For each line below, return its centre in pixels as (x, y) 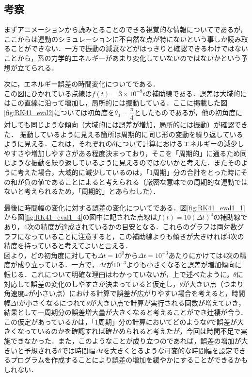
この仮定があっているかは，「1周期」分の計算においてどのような (105, 321)
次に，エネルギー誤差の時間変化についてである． (82, 84)
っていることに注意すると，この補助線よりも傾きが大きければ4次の (137, 236)
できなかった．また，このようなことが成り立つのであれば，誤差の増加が (126, 341)
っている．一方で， (68, 265)
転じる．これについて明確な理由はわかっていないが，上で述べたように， (119, 274)
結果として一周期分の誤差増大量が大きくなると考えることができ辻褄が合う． (126, 312)
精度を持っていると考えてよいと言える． (68, 246)
